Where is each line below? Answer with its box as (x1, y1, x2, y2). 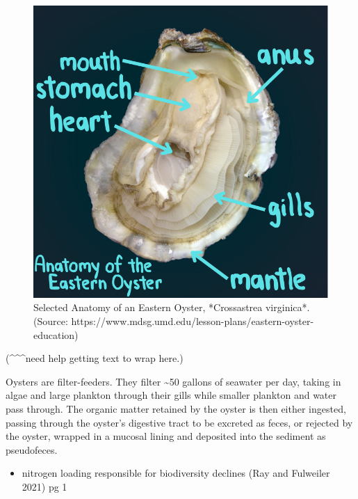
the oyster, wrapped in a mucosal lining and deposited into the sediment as (6, 429, 326, 443)
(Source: (33, 314, 68, 328)
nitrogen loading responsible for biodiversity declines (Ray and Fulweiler (22, 466, 330, 480)
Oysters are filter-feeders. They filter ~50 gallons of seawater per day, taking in (6, 374, 341, 388)
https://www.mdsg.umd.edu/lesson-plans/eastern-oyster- (71, 314, 314, 328)
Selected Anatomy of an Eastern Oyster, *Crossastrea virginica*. (33, 300, 310, 315)
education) (33, 327, 79, 342)
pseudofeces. (6, 442, 58, 457)
